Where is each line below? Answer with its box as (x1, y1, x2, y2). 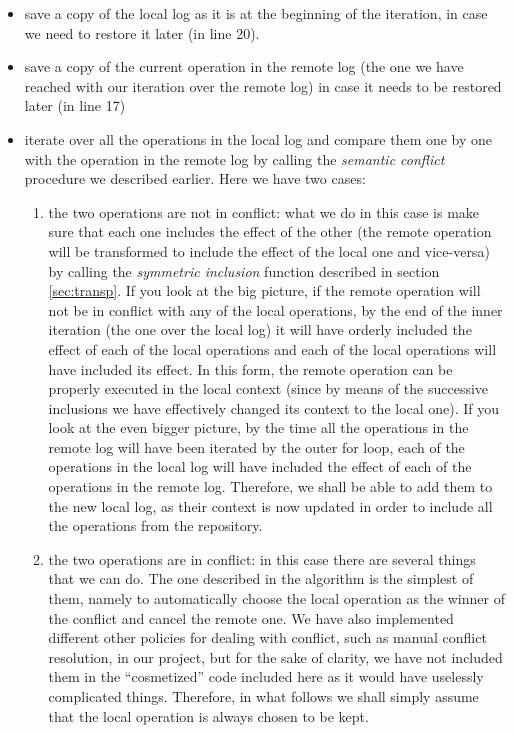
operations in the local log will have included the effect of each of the (48, 456, 472, 477)
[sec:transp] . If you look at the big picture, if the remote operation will (48, 280, 481, 301)
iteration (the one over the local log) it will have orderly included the (48, 319, 472, 340)
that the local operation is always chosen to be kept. (48, 705, 369, 726)
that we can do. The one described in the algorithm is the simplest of (48, 568, 474, 589)
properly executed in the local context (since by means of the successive (48, 378, 489, 399)
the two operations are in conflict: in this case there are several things (48, 548, 476, 569)
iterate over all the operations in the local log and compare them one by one (24, 128, 493, 149)
